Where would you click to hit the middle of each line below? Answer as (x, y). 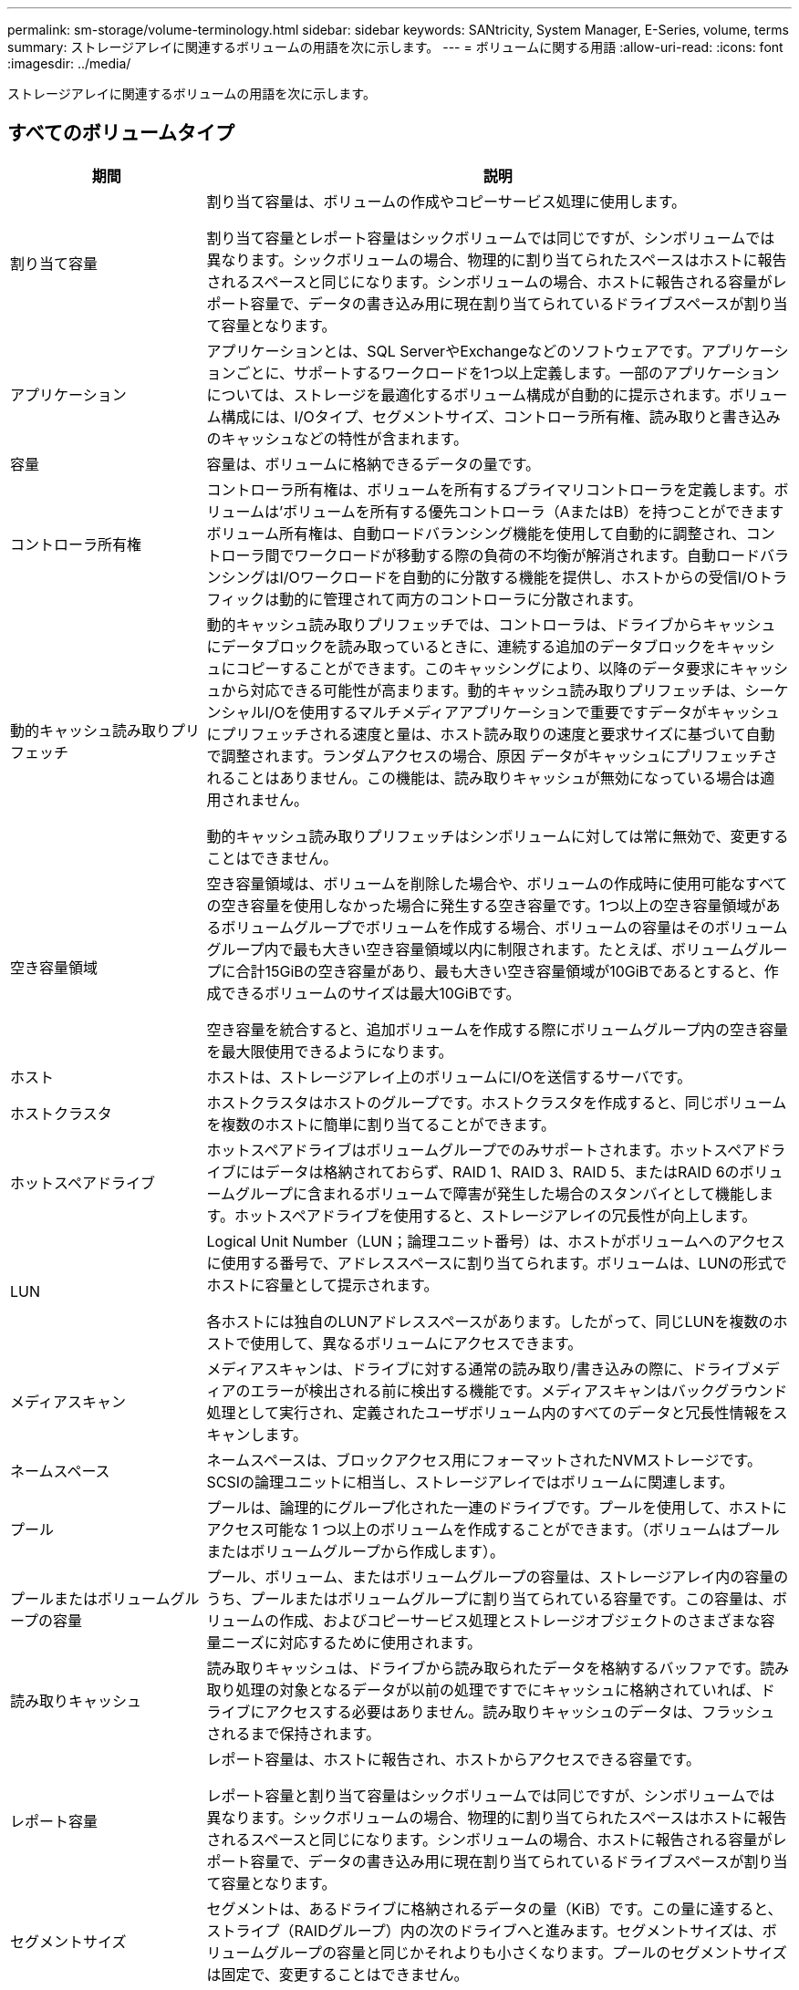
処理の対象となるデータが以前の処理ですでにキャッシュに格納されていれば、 (498, 1689)
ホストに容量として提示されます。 (322, 1285)
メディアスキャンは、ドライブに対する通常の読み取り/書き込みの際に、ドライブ (478, 1368)
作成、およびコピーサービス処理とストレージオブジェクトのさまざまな (520, 1620)
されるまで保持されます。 (293, 1733)
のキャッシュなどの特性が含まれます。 (337, 438)
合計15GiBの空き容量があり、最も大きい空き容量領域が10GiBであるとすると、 (500, 971)
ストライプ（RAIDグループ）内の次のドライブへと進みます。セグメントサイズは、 (484, 1930)
